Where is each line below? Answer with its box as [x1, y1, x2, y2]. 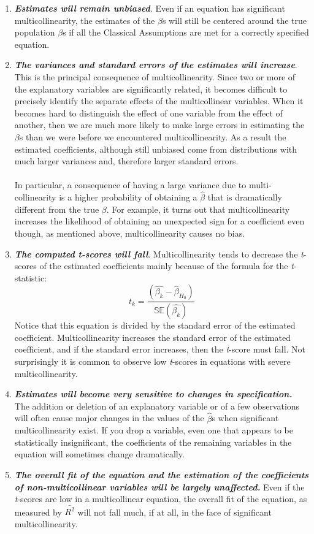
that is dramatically [207, 191, 282, 204]
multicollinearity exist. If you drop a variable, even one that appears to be [14, 424, 293, 437]
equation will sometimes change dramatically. [14, 448, 185, 460]
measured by [14, 505, 62, 518]
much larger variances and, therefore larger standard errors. [14, 154, 239, 167]
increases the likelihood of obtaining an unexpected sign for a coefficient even [14, 215, 305, 227]
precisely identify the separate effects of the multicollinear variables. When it [14, 94, 304, 107]
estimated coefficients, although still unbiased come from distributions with [14, 142, 297, 155]
